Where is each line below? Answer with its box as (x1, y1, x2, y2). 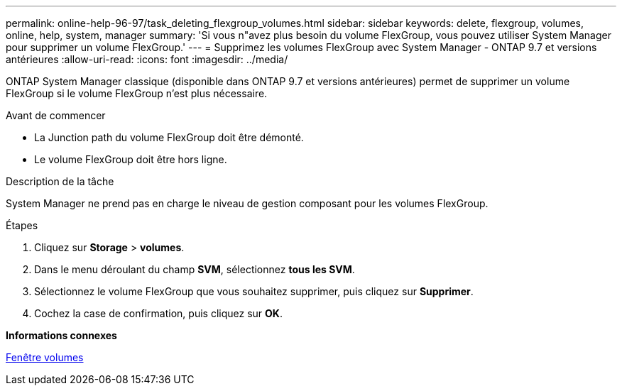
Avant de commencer (6, 109, 106, 121)
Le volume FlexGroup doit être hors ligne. (34, 153, 227, 165)
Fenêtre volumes (6, 351, 84, 363)
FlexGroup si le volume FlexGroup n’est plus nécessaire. (6, 87, 268, 99)
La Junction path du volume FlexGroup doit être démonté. (34, 131, 304, 143)
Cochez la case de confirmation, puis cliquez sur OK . (34, 307, 283, 319)
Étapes (6, 219, 38, 231)
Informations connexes (6, 329, 117, 341)
